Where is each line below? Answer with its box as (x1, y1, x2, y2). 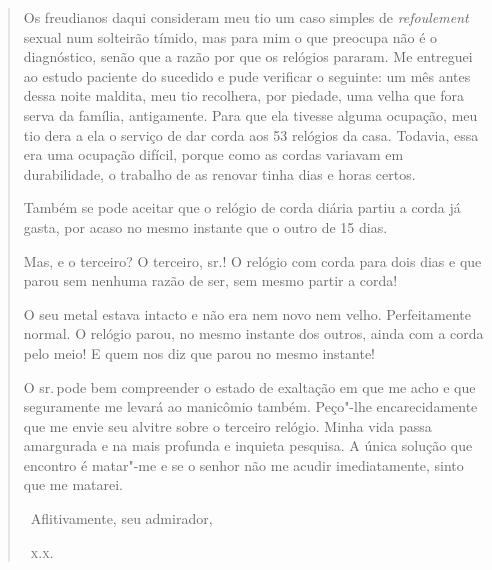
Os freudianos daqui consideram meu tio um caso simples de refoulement (23, 7, 469, 27)
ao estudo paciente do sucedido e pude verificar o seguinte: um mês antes (23, 65, 471, 86)
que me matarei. (23, 474, 123, 495)
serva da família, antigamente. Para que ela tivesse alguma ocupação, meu (23, 104, 478, 125)
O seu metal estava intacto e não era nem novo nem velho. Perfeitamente (23, 303, 471, 324)
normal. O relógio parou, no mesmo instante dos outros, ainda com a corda (23, 323, 484, 344)
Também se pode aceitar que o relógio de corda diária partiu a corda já (23, 197, 461, 218)
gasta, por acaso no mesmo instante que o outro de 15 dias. (23, 216, 388, 237)
